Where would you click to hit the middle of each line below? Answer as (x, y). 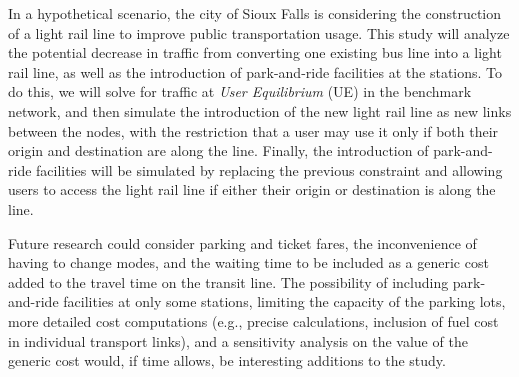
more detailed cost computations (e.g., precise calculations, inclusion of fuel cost (253, 320)
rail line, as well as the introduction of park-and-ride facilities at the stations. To (255, 71)
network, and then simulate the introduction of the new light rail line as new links (260, 110)
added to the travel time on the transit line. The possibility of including (228, 281)
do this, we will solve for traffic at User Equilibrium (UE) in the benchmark (240, 91)
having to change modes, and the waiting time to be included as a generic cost (248, 262)
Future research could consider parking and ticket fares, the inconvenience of (242, 242)
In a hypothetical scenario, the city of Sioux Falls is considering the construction (255, 13)
